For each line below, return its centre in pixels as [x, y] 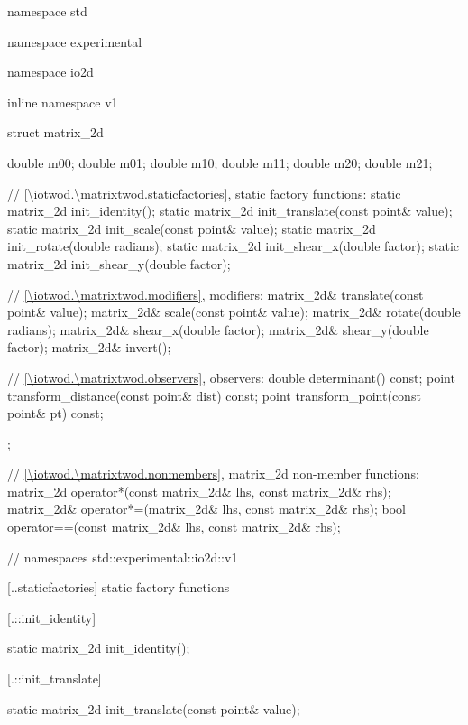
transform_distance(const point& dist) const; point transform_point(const [214, 395]
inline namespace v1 [63, 102]
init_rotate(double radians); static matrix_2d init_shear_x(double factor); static [234, 246]
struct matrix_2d [55, 132]
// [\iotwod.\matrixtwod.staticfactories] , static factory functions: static [204, 193]
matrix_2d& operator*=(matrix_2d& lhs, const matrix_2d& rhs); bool [206, 509]
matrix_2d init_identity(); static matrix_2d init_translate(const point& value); [230, 211]
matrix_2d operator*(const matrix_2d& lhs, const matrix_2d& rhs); [199, 491]
